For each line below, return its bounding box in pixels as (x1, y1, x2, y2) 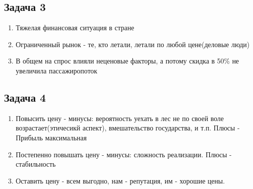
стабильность (15, 159, 56, 169)
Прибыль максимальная (15, 132, 87, 142)
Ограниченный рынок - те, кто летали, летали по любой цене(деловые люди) (15, 39, 250, 49)
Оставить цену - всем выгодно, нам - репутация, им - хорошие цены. (15, 175, 225, 186)
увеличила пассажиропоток (15, 65, 98, 75)
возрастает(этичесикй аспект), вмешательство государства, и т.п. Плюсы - (15, 123, 240, 133)
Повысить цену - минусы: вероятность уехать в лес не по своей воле (15, 113, 224, 123)
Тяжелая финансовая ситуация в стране (15, 22, 134, 33)
